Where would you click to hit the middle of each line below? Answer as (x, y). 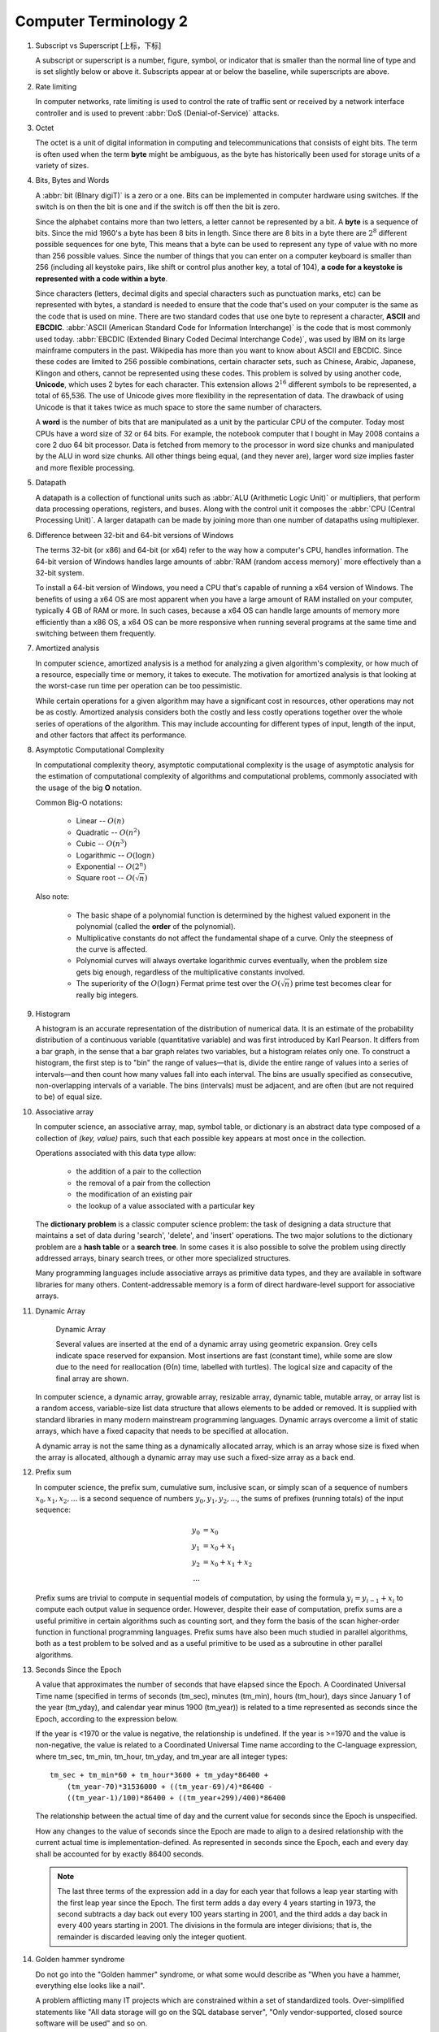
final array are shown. (92, 1379)
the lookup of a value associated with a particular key (165, 1205)
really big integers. (107, 995)
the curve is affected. (112, 949)
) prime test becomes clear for (341, 983)
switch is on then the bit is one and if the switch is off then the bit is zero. (158, 206)
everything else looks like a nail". (90, 1986)
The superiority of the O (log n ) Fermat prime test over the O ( (178, 983)
